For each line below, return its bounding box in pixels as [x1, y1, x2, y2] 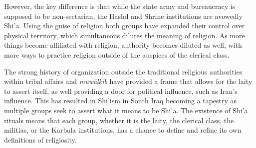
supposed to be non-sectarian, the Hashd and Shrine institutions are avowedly [4, 10, 243, 21]
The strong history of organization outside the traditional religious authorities [4, 66, 243, 76]
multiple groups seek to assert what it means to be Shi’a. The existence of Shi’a [4, 105, 248, 115]
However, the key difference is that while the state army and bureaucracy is [4, 1, 236, 11]
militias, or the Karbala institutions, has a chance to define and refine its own [4, 125, 242, 135]
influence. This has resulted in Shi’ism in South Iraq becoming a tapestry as [4, 95, 237, 106]
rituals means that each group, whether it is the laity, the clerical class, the [4, 115, 234, 125]
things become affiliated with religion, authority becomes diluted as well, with [4, 40, 242, 50]
